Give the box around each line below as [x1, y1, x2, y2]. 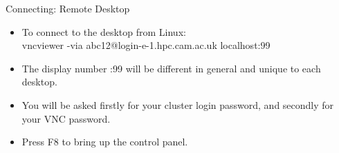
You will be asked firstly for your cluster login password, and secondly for [21, 97, 334, 112]
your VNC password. [21, 111, 111, 125]
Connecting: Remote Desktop [6, 1, 130, 15]
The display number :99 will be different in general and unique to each [21, 61, 321, 75]
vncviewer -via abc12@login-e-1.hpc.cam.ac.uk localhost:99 [21, 38, 271, 52]
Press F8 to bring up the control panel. [21, 134, 188, 149]
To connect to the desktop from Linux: [21, 24, 186, 39]
